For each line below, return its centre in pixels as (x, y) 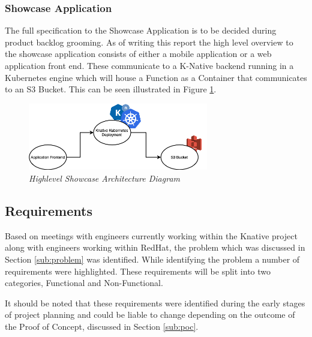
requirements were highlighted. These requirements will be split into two (138, 271)
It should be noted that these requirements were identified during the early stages (155, 303)
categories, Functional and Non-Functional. (84, 283)
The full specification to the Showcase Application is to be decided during (141, 30)
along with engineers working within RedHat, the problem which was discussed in (155, 247)
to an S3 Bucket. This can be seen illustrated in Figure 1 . (111, 89)
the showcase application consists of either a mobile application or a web (138, 54)
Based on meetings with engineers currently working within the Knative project (151, 235)
